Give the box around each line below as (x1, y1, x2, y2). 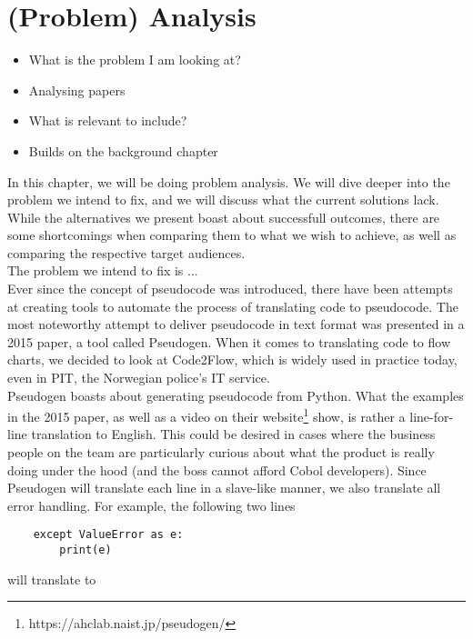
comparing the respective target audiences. (7, 243, 246, 262)
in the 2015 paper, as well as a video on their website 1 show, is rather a (7, 404, 406, 425)
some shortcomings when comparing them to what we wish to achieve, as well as (7, 225, 457, 245)
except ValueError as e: (33, 528, 184, 542)
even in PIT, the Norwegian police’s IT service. (7, 368, 270, 387)
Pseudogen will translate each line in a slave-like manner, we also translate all (7, 478, 441, 497)
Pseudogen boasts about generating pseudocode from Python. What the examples (7, 385, 464, 404)
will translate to (7, 569, 96, 588)
